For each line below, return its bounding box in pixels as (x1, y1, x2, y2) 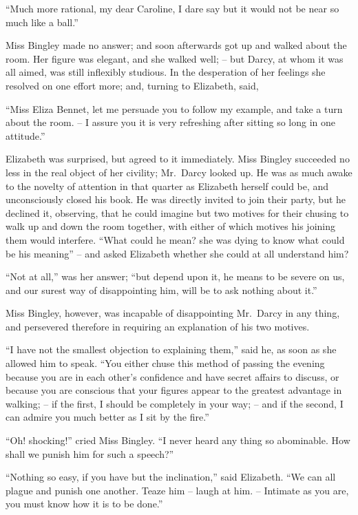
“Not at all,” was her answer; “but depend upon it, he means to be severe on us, (6, 269, 345, 284)
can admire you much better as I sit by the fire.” (6, 410, 209, 424)
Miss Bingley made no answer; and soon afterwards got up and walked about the (6, 38, 347, 52)
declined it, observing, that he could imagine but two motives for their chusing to (6, 205, 349, 220)
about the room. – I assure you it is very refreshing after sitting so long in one (6, 115, 336, 129)
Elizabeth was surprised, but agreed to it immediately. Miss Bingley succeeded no (6, 151, 350, 166)
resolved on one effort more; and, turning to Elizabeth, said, (6, 78, 259, 92)
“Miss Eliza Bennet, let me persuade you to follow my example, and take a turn (6, 101, 343, 116)
